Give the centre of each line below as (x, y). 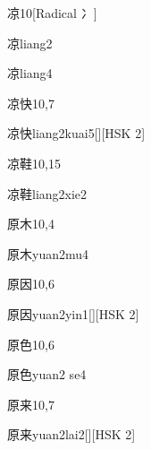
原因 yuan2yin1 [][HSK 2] (73, 313)
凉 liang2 (30, 43)
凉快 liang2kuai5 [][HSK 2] (76, 133)
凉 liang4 (30, 73)
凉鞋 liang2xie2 (47, 193)
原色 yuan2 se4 (47, 374)
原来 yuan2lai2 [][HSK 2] (71, 434)
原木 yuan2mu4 (48, 253)
